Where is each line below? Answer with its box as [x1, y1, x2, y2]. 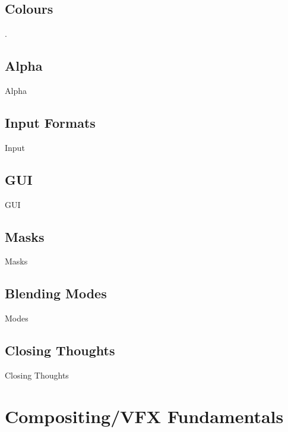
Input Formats [5, 113, 96, 131]
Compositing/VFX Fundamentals [5, 403, 284, 428]
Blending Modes [5, 284, 107, 302]
